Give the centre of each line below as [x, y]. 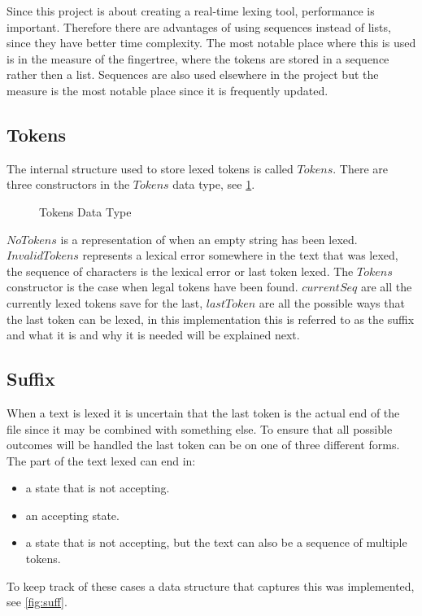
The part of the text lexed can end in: [101, 460]
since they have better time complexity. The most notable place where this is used [211, 43]
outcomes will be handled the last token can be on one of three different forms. [203, 445]
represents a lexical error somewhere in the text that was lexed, [240, 255]
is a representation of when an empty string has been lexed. [209, 239]
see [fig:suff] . [37, 602]
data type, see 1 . [214, 184]
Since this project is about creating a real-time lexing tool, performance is [191, 11]
